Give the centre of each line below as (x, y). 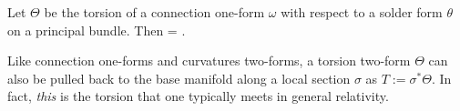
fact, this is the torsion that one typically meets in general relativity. (198, 96)
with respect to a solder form (362, 12)
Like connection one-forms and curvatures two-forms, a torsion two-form (209, 61)
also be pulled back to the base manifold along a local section (179, 78)
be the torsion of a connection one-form (154, 12)
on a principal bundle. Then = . (97, 30)
